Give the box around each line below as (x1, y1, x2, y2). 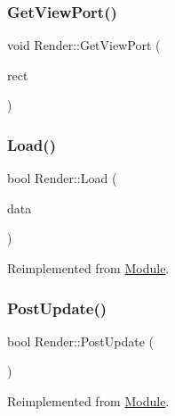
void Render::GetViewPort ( (7, 36, 161, 54)
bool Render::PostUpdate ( (7, 331, 155, 350)
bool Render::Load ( (7, 169, 117, 187)
